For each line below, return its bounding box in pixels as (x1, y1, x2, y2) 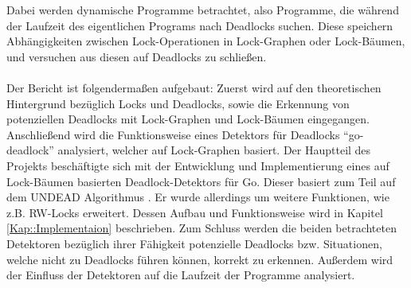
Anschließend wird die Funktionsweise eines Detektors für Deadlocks (6, 126, 340, 142)
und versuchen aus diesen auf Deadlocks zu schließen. (6, 48, 267, 64)
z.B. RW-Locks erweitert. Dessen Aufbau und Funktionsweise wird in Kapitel (6, 204, 383, 220)
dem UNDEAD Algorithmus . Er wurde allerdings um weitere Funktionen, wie (6, 189, 389, 205)
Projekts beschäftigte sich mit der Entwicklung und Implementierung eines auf (6, 157, 389, 173)
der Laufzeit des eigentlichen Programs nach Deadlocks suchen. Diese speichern (6, 17, 393, 33)
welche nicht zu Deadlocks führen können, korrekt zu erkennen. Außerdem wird (6, 251, 393, 267)
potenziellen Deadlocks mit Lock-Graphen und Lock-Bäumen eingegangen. (6, 111, 370, 127)
